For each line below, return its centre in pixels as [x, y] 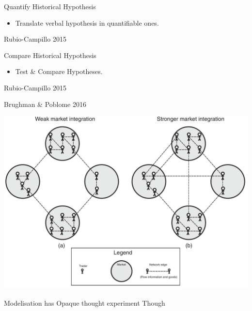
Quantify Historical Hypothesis [50, 6]
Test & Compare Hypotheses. [59, 71]
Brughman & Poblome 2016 [45, 104]
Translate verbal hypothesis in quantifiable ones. [87, 22]
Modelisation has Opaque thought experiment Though [85, 303]
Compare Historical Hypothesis [50, 55]
